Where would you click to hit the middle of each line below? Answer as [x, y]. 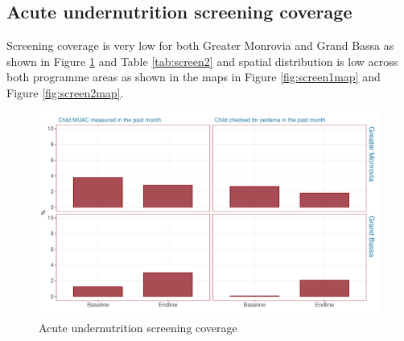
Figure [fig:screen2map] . [65, 92]
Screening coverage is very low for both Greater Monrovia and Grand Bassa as [200, 45]
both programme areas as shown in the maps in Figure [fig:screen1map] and [194, 77]
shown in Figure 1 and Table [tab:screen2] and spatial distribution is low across [202, 61]
